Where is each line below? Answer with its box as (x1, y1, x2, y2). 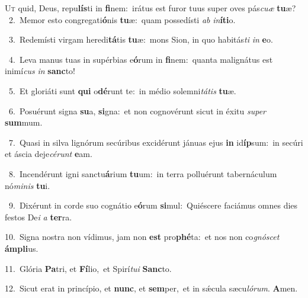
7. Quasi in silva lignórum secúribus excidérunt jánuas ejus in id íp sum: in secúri (8, 136, 303, 148)
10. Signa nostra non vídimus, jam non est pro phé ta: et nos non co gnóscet (5, 230, 280, 243)
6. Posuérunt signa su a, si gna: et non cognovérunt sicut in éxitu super (8, 104, 267, 117)
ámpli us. (5, 242, 38, 254)
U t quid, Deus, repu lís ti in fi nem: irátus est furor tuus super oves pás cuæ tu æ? (5, 2, 296, 14)
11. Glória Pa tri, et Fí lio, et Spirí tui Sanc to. (5, 262, 172, 274)
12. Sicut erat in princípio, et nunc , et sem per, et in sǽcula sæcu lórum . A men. (5, 282, 298, 294)
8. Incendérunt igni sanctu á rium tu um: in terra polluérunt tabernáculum (8, 167, 277, 180)
